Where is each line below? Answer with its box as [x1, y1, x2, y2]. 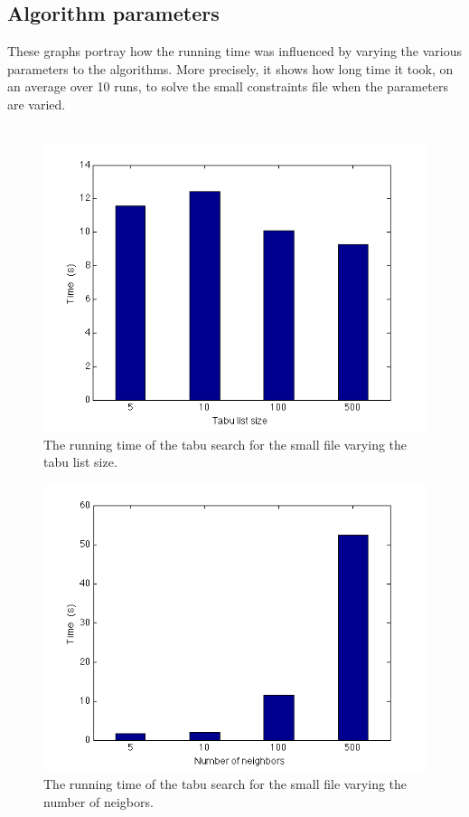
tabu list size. [43, 452, 117, 471]
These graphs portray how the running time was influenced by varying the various [7, 42, 463, 61]
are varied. [7, 94, 66, 113]
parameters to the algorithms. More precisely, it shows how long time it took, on [7, 59, 454, 78]
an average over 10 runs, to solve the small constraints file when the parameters [7, 77, 448, 96]
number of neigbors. [43, 792, 154, 811]
